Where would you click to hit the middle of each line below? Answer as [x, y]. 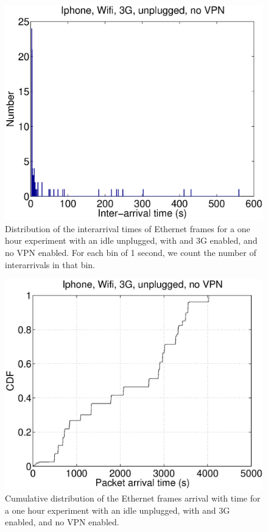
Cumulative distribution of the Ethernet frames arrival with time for [133, 498]
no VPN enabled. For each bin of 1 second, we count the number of [131, 252]
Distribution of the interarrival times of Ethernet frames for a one [128, 228]
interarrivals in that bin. [50, 264]
